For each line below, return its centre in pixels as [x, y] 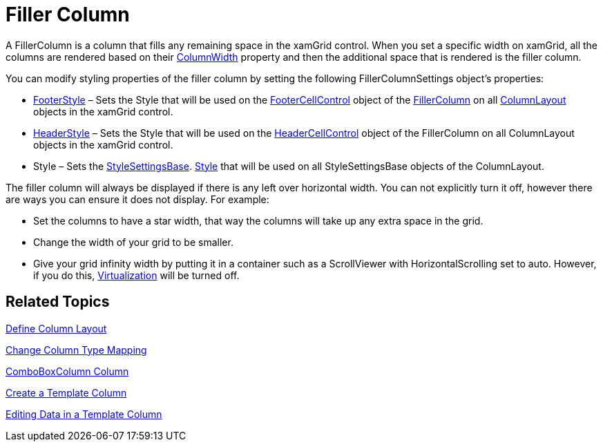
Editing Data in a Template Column [84, 414]
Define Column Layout [56, 328]
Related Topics [58, 302]
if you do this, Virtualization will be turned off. [136, 275]
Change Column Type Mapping [76, 350]
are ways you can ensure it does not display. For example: [137, 199]
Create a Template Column [66, 392]
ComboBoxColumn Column [67, 371]
